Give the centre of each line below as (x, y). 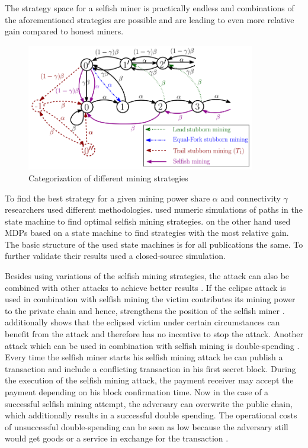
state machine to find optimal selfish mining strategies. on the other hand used (148, 221)
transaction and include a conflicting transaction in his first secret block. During (150, 368)
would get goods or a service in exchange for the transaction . (117, 438)
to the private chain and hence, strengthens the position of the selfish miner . (145, 310)
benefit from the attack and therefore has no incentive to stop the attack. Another (154, 334)
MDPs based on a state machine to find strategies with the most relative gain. (147, 233)
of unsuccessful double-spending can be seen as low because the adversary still (147, 426)
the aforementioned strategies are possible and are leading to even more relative (150, 19)
